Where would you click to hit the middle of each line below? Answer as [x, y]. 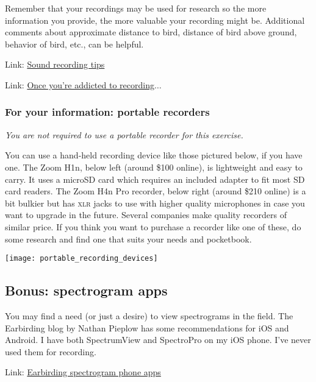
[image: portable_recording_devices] [81, 259]
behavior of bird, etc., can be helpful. [74, 44]
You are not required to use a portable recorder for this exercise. [124, 134]
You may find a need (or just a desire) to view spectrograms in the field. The [149, 315]
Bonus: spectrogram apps [86, 290]
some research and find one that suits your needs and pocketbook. [128, 239]
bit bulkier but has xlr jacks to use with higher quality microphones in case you [155, 203]
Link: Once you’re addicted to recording [80, 84]
